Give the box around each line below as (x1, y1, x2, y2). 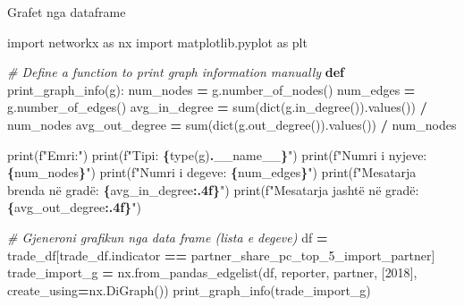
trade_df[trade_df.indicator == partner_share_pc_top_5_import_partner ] (7, 245, 435, 264)
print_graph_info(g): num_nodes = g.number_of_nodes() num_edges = (7, 80, 416, 98)
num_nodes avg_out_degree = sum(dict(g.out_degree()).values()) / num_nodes (7, 115, 457, 133)
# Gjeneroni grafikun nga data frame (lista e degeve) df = (7, 227, 328, 246)
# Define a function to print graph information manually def (7, 63, 344, 81)
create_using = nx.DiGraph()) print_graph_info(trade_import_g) (7, 280, 371, 299)
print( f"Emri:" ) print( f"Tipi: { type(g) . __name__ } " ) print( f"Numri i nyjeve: (7, 145, 427, 164)
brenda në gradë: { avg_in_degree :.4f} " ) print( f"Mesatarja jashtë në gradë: (7, 180, 419, 199)
